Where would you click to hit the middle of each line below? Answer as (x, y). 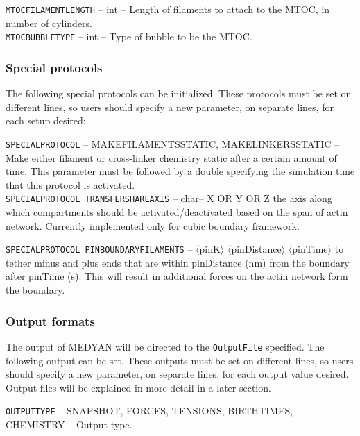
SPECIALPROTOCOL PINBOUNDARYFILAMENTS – (99, 249)
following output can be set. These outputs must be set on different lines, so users (180, 360)
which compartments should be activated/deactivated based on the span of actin (177, 212)
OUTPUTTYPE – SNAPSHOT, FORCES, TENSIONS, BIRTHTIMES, (149, 411)
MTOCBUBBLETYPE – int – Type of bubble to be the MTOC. (129, 36)
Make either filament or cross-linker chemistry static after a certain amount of (171, 157)
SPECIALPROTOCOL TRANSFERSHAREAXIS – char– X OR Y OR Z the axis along (169, 198)
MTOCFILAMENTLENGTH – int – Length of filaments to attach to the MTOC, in (168, 9)
